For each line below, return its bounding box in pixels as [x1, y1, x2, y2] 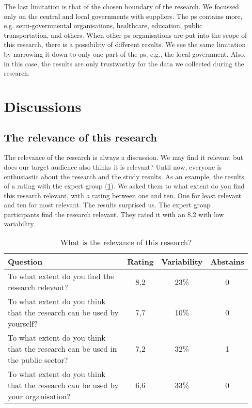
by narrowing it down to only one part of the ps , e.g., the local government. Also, [4, 48, 246, 59]
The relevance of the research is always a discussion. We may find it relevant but [4, 152, 243, 162]
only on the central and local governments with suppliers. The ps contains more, [4, 11, 243, 21]
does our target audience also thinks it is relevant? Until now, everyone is [4, 161, 222, 172]
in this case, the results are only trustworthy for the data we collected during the [4, 58, 244, 68]
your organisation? [8, 391, 71, 402]
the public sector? [8, 354, 68, 366]
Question [8, 256, 43, 267]
